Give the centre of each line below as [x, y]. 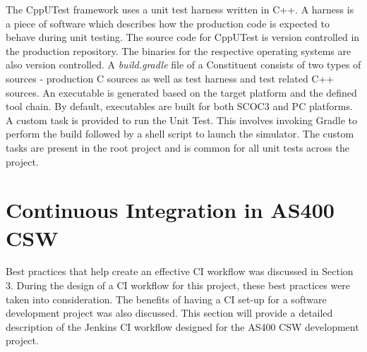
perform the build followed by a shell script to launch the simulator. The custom [180, 134]
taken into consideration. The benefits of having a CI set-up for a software [166, 299]
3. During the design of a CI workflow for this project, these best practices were [178, 285]
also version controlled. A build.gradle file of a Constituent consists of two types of [183, 65]
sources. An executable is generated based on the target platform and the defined [181, 92]
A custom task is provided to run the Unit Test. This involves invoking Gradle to [182, 120]
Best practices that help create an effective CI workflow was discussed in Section [180, 271]
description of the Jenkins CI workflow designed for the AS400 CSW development [182, 326]
